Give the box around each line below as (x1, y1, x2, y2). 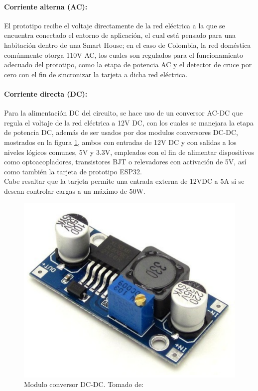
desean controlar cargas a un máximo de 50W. (4, 185, 145, 196)
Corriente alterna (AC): (4, 1, 88, 11)
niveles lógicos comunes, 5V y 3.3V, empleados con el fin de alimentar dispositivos (4, 146, 255, 157)
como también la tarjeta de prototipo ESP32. (4, 166, 142, 176)
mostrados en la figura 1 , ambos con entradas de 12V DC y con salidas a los (4, 136, 237, 147)
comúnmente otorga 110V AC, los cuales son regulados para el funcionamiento (4, 49, 243, 60)
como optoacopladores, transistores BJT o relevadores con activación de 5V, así (4, 156, 247, 167)
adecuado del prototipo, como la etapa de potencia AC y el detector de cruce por (4, 59, 252, 70)
